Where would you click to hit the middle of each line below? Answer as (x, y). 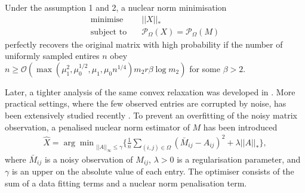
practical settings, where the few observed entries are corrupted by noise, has (146, 103)
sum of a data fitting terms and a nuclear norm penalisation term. (126, 183)
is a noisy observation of (89, 159)
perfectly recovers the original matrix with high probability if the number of (144, 44)
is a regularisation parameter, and (239, 159)
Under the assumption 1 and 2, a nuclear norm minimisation (116, 7)
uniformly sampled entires (52, 56)
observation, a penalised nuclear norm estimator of (97, 127)
